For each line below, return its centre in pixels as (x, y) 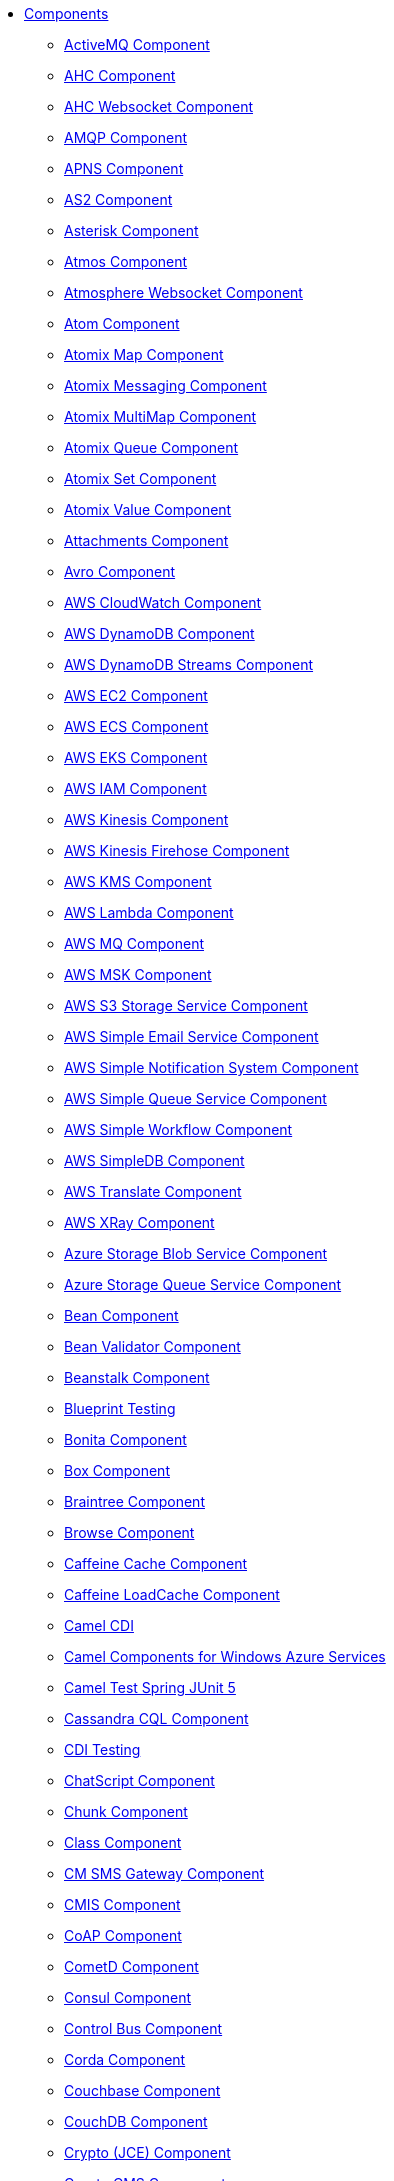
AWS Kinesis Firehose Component (177, 850)
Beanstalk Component (137, 1377)
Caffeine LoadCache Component (172, 1594)
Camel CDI (99, 1625)
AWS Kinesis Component (146, 819)
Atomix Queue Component (151, 447)
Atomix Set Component (140, 478)
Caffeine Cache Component (156, 1563)
